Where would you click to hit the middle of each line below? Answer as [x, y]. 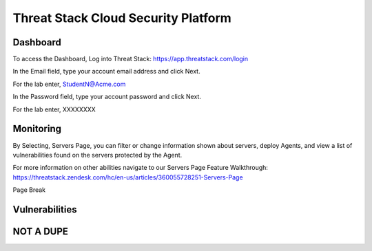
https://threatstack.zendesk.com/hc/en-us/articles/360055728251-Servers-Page [128, 177]
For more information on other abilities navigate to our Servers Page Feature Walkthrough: [141, 168]
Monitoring [37, 129]
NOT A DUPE [41, 231]
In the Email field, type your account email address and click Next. [106, 72]
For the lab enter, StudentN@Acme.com [69, 84]
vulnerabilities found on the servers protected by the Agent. [97, 155]
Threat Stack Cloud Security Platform [122, 18]
